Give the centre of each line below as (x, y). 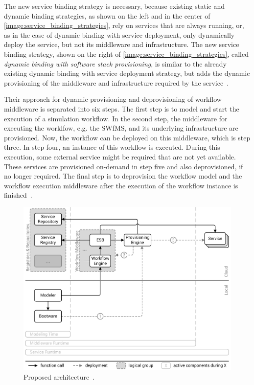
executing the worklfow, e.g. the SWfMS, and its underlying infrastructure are (121, 128)
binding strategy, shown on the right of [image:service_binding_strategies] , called (126, 54)
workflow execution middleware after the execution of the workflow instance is (121, 185)
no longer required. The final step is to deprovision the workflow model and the (123, 176)
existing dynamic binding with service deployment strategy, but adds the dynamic (127, 73)
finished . (18, 195)
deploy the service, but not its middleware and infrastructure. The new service (122, 44)
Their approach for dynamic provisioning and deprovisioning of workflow (113, 99)
